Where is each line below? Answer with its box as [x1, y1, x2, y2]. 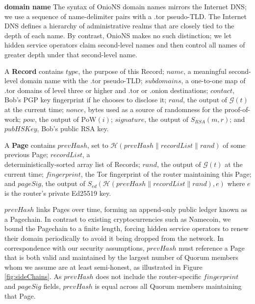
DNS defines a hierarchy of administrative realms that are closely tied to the [4, 21, 234, 31]
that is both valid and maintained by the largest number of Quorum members [4, 252, 238, 262]
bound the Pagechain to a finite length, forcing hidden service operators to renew [4, 223, 249, 234]
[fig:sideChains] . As [4, 271, 62, 281]
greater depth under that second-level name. [4, 49, 137, 59]
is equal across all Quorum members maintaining [95, 281, 242, 291]
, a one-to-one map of [181, 75, 246, 86]
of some [223, 140, 246, 150]
